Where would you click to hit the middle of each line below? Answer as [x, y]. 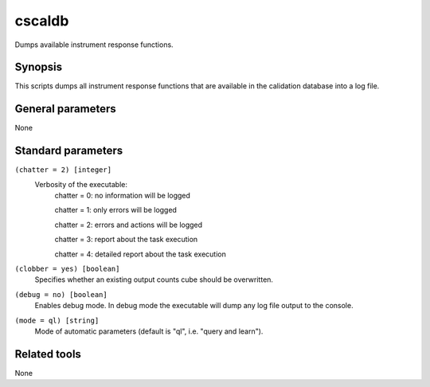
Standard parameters [69, 151]
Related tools [48, 354]
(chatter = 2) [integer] [63, 170]
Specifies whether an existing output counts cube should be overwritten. [154, 279]
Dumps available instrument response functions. [94, 45]
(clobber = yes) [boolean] [67, 269]
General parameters [66, 109]
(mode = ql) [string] [57, 320]
